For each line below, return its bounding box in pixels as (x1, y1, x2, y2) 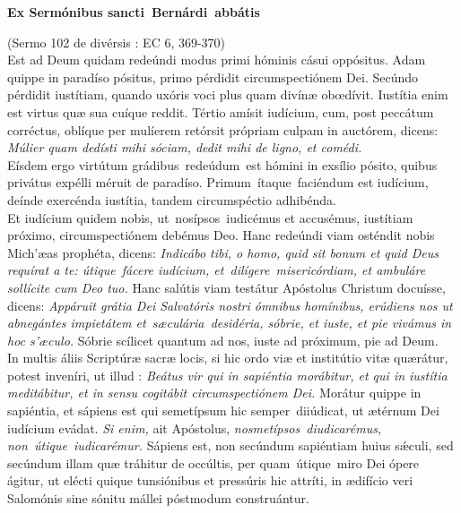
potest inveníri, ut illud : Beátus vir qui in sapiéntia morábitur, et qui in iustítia (7, 365, 448, 384)
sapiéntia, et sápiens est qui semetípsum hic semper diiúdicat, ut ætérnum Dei (7, 401, 439, 420)
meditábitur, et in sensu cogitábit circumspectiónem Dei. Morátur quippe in (7, 383, 422, 402)
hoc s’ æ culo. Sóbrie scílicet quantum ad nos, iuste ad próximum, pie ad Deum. (7, 330, 439, 349)
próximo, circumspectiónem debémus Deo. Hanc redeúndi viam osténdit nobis (7, 226, 435, 244)
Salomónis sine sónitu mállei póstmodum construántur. (7, 489, 309, 508)
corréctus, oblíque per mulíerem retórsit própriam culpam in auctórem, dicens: (7, 120, 439, 139)
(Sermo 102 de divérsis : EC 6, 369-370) (7, 32, 226, 51)
